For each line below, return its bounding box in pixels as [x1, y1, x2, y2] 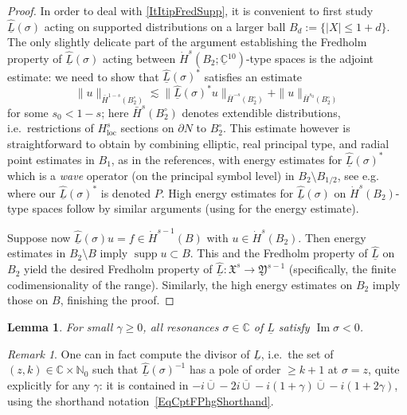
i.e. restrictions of [7, 119, 94, 136]
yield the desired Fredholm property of [23, 260, 213, 277]
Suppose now [7, 229, 71, 245]
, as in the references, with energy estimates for [111, 151, 342, 167]
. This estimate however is [222, 119, 350, 136]
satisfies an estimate [204, 68, 303, 84]
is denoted [100, 184, 151, 201]
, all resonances [143, 319, 219, 335]
